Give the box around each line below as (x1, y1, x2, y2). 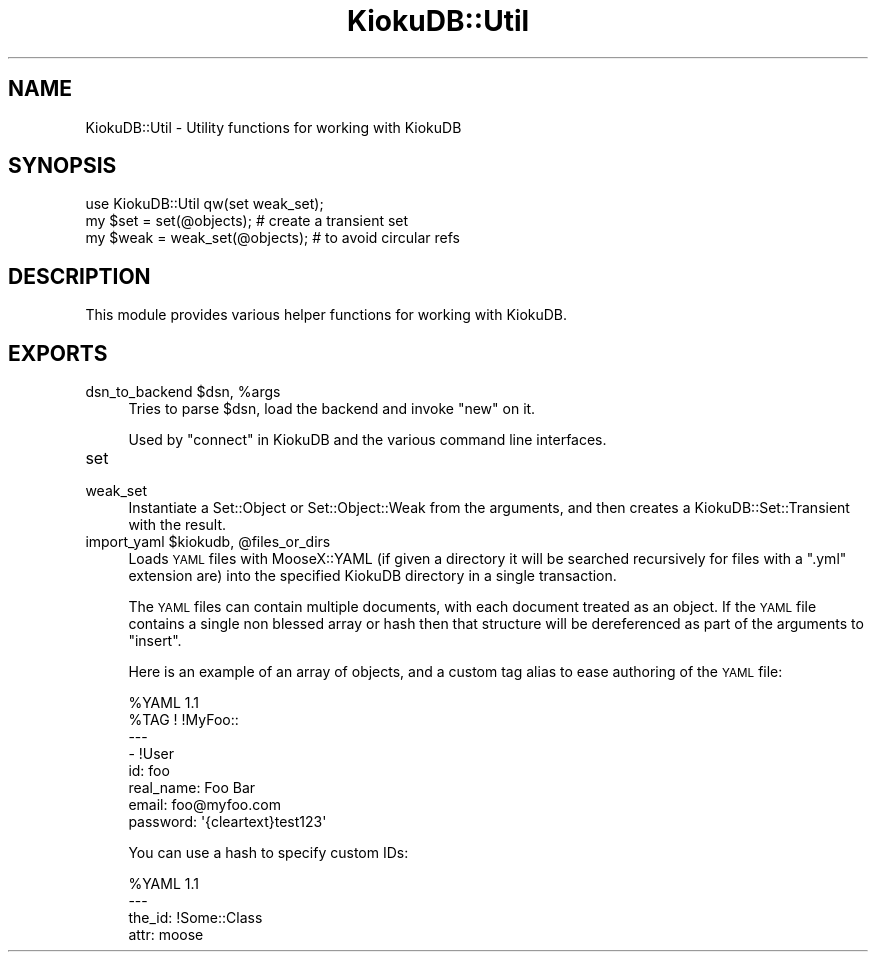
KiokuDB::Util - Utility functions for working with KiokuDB (85, 118, 462, 136)
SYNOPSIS (8, 153, 117, 179)
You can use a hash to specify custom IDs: (128, 844, 409, 862)
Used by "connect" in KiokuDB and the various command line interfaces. (128, 431, 607, 449)
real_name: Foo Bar (128, 779, 256, 797)
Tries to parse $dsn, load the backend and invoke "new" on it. (128, 400, 536, 418)
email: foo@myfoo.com (128, 796, 281, 814)
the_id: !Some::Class (128, 909, 263, 927)
